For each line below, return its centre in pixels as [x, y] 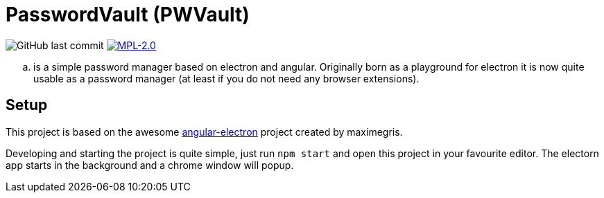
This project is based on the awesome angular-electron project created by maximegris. [204, 132]
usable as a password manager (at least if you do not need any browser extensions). [226, 78]
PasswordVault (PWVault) [128, 15]
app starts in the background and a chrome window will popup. [150, 165]
